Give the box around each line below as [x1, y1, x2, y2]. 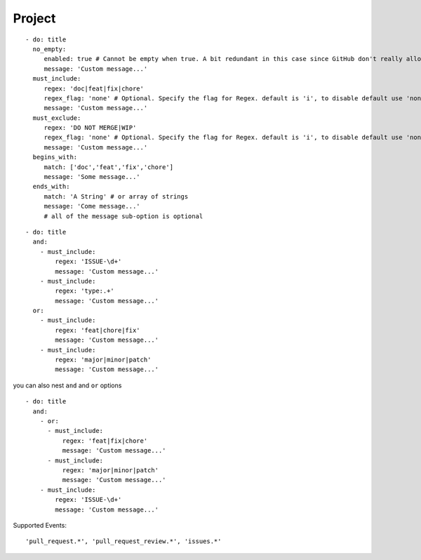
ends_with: [32, 182, 70, 191]
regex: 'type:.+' [55, 287, 115, 295]
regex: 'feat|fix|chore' [62, 436, 148, 445]
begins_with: [32, 153, 78, 161]
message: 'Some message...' [44, 173, 140, 181]
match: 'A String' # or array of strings [44, 192, 189, 200]
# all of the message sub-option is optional [44, 212, 203, 220]
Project [13, 11, 56, 26]
